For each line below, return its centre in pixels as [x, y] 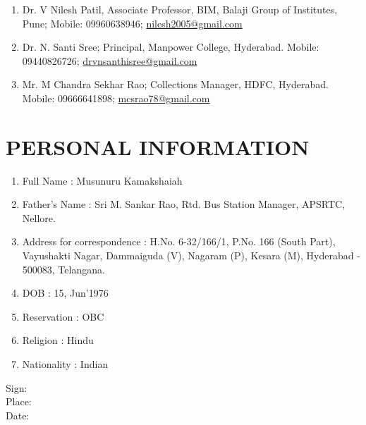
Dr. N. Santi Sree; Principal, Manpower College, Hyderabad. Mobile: [171, 47]
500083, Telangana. [63, 269]
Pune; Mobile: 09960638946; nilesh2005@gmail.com [132, 23]
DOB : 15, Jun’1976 [65, 293]
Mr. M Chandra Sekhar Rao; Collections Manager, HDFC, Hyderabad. [175, 84]
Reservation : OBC [63, 316]
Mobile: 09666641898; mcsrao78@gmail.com [116, 98]
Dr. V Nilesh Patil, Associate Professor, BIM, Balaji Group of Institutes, [180, 9]
